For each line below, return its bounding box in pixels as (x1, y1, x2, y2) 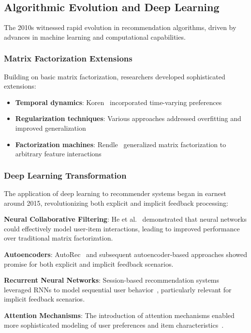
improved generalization (15, 122, 86, 133)
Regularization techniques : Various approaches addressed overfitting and (15, 113, 241, 123)
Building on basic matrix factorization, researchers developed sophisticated (4, 71, 225, 81)
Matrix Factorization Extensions (4, 52, 133, 64)
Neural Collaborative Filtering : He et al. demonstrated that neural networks (4, 214, 247, 224)
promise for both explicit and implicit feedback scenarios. (4, 258, 174, 269)
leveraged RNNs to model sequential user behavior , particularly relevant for (4, 284, 232, 294)
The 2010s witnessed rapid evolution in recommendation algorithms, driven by (4, 22, 236, 32)
